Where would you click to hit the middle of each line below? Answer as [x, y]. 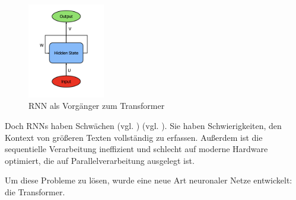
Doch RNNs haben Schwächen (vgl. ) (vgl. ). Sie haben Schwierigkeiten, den [143, 126]
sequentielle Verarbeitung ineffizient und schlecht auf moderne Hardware [136, 149]
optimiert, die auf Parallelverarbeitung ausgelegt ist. [100, 160]
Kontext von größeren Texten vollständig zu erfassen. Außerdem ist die [134, 137]
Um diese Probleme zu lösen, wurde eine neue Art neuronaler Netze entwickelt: [149, 180]
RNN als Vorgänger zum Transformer [97, 106]
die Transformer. [35, 192]
